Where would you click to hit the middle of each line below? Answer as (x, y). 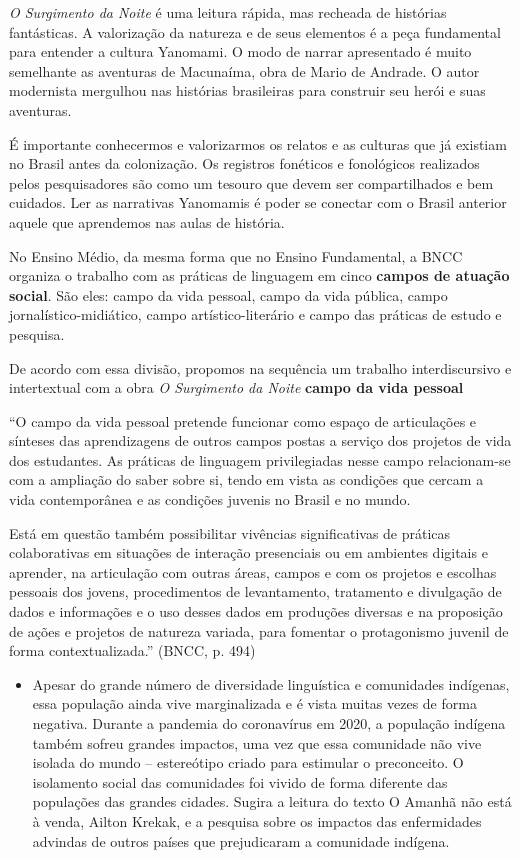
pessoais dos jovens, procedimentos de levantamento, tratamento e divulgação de (255, 591)
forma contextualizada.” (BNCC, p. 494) (132, 650)
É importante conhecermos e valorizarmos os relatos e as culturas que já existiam (258, 143)
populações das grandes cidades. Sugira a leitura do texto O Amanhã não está (272, 801)
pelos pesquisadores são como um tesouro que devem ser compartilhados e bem (251, 182)
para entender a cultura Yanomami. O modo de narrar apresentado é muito (240, 51)
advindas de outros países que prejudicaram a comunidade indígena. (241, 840)
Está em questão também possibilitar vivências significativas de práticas (230, 532)
